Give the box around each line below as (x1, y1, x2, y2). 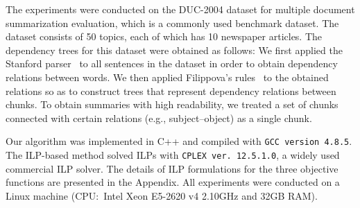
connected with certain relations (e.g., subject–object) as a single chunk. (6, 110, 312, 125)
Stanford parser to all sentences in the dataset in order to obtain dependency (6, 56, 338, 71)
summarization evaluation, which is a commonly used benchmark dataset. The (6, 15, 339, 30)
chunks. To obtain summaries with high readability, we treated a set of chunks (6, 97, 338, 112)
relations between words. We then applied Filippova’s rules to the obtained (6, 69, 329, 84)
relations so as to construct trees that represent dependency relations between (6, 83, 336, 98)
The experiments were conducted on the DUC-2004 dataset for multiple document (6, 2, 355, 16)
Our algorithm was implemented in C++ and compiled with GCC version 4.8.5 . (6, 134, 352, 148)
